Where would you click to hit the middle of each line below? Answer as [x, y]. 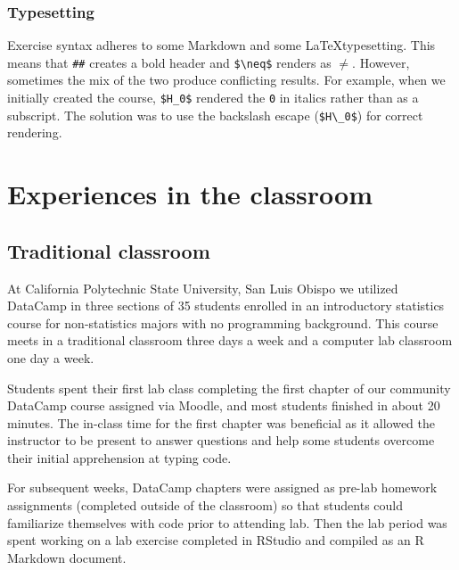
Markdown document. [67, 557]
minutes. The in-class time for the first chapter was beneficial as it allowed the [221, 422]
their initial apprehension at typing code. [119, 457]
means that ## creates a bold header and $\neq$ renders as [169, 62]
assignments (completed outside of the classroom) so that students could [205, 505]
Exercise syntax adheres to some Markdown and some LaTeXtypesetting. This [221, 45]
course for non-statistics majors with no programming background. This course [223, 322]
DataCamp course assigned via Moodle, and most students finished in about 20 [224, 405]
